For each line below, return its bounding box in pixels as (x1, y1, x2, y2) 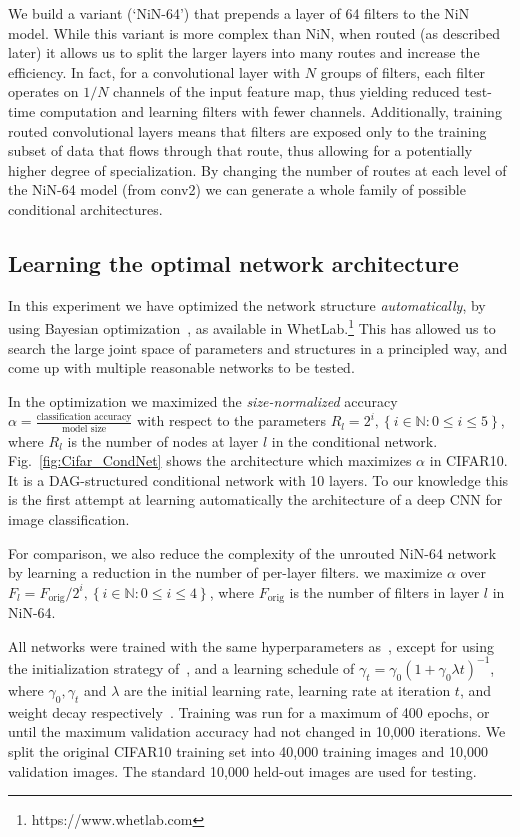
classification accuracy (36, 412, 132, 423)
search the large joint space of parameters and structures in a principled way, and (8, 337, 508, 358)
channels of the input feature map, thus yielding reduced (113, 81, 460, 102)
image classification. (8, 509, 130, 530)
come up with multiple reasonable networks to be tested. (8, 357, 355, 378)
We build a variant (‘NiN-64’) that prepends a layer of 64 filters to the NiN (8, 3, 470, 23)
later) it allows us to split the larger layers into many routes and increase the (8, 42, 480, 63)
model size (61, 423, 107, 434)
